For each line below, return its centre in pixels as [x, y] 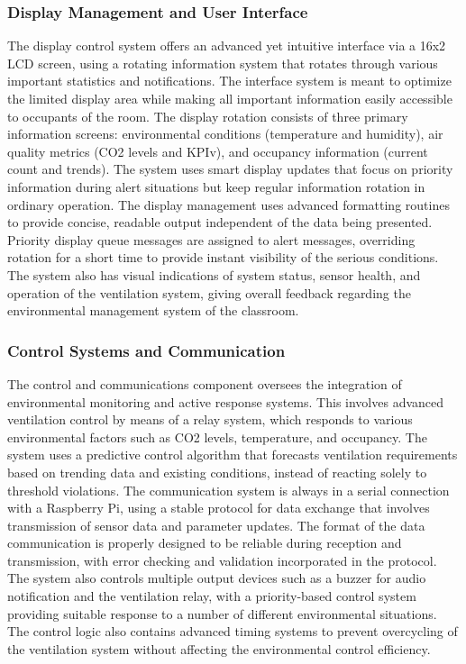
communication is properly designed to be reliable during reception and [205, 543]
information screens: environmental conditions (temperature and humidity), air [225, 134]
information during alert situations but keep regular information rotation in [216, 186]
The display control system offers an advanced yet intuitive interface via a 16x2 [227, 45]
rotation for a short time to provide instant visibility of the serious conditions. [223, 257]
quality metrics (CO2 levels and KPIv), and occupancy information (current [218, 151]
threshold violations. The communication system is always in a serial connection [228, 490]
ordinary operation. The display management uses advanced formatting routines [228, 204]
